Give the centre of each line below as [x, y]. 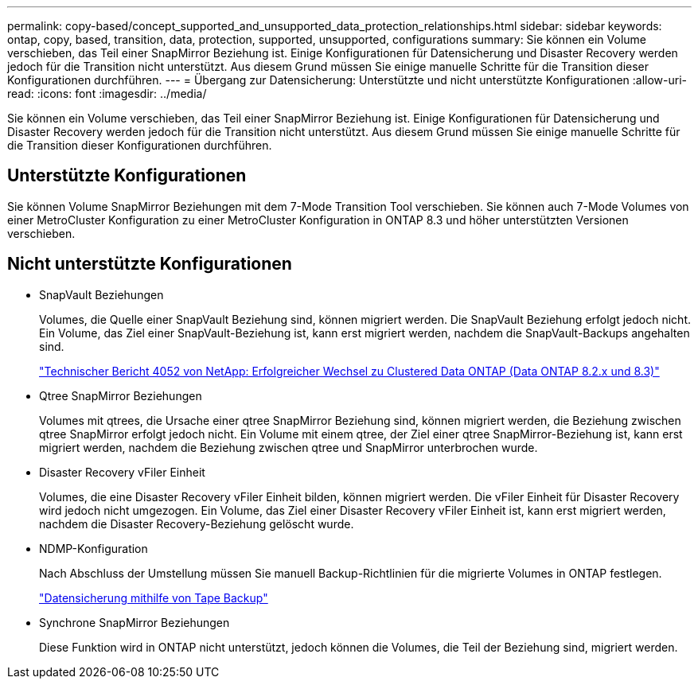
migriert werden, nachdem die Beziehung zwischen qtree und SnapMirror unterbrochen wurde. [289, 447]
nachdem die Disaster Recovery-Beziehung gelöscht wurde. [197, 523]
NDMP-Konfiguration [94, 548]
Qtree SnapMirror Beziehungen [121, 395]
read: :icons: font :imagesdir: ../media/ [107, 93]
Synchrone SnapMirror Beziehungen [135, 622]
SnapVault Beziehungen [101, 294]
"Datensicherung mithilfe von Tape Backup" [154, 597]
